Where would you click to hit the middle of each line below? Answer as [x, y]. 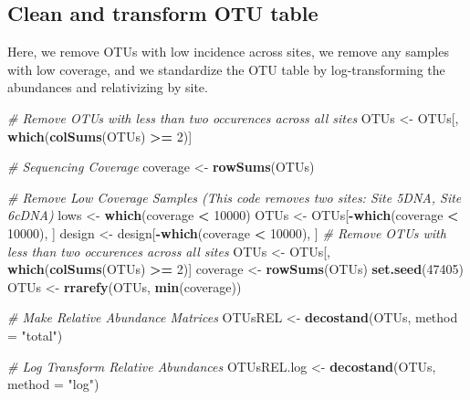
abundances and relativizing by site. [108, 87]
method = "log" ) [53, 384]
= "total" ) [35, 335]
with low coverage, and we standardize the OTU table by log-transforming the [226, 69]
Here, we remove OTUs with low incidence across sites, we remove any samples [228, 52]
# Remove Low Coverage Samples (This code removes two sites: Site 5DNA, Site [235, 197]
